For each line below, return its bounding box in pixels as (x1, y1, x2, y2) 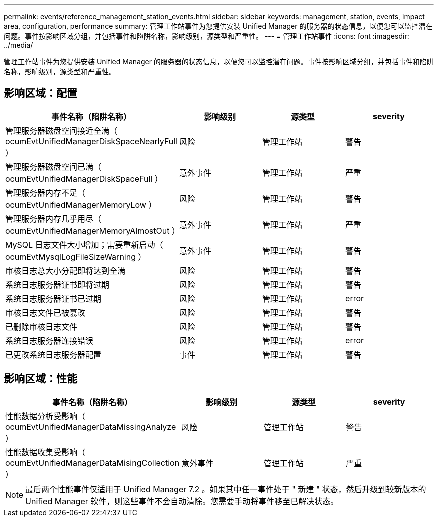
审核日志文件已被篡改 (5, 307, 86, 318)
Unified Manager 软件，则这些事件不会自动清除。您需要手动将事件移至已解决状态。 (25, 496, 339, 506)
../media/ (4, 41, 33, 49)
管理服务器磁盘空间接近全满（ (5, 125, 118, 136)
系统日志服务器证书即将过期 (5, 279, 110, 290)
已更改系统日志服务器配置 (5, 349, 102, 360)
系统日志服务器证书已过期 (5, 293, 102, 304)
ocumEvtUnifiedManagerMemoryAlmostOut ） (5, 225, 180, 236)
